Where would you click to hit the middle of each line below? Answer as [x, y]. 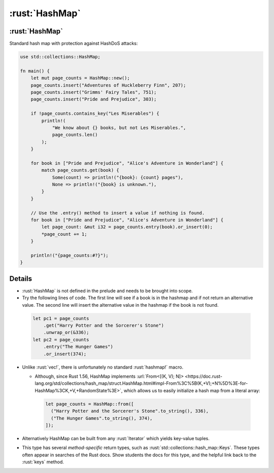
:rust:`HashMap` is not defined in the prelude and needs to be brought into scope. [107, 290]
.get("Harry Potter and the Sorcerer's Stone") [104, 325]
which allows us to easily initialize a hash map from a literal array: [192, 390]
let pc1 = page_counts [61, 318]
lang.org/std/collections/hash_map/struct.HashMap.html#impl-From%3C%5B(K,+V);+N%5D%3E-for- [141, 383]
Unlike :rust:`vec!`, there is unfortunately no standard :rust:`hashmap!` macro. [103, 367]
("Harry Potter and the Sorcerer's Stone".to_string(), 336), [130, 411]
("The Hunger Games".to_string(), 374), [102, 418]
